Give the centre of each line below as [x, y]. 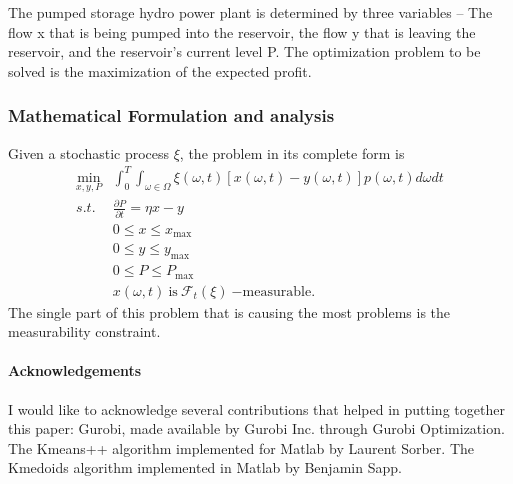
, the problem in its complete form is [292, 152]
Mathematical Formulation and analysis [171, 115]
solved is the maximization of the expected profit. [160, 70]
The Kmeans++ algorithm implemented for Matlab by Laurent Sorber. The [241, 447]
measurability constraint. [84, 331]
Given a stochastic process [89, 152]
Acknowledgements [75, 370]
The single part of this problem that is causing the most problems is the [229, 311]
